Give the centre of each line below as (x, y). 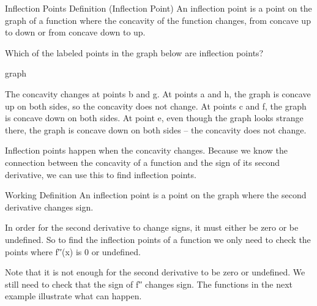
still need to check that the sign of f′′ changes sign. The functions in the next (149, 284)
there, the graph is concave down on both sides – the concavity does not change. (156, 129)
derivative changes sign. (49, 207)
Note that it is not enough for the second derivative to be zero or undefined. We (155, 272)
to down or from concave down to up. (75, 32)
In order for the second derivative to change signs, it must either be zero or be (152, 227)
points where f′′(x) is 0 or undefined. (73, 251)
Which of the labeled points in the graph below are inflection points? (134, 52)
